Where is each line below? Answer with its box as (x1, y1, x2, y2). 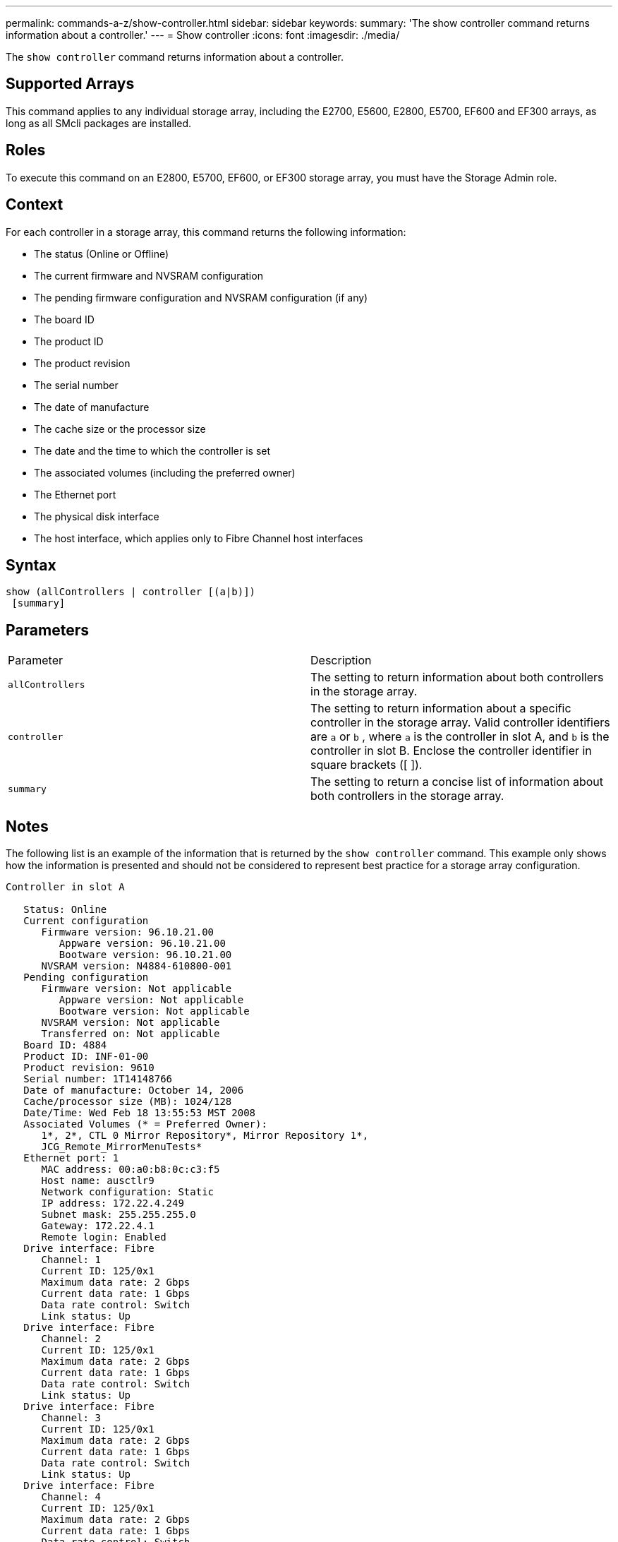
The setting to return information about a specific (310, 701, 571, 716)
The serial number (34, 378, 119, 391)
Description (310, 653, 372, 668)
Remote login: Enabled (41, 1231, 166, 1243)
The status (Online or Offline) (34, 247, 169, 260)
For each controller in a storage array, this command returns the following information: (6, 225, 406, 238)
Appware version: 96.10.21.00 (59, 938, 226, 950)
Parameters (6, 621, 89, 639)
